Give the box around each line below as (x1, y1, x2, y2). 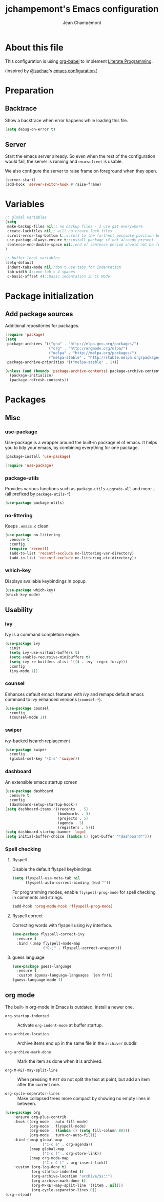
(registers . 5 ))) (57, 825, 95, 830)
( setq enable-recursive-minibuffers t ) (9, 654, 91, 660)
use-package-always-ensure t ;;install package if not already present (7, 238, 154, 243)
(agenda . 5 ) (57, 820, 84, 826)
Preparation (5, 85, 54, 96)
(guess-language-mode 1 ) (12, 977, 63, 982)
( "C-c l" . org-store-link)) (42, 1151, 102, 1156)
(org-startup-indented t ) (31, 1169, 84, 1175)
